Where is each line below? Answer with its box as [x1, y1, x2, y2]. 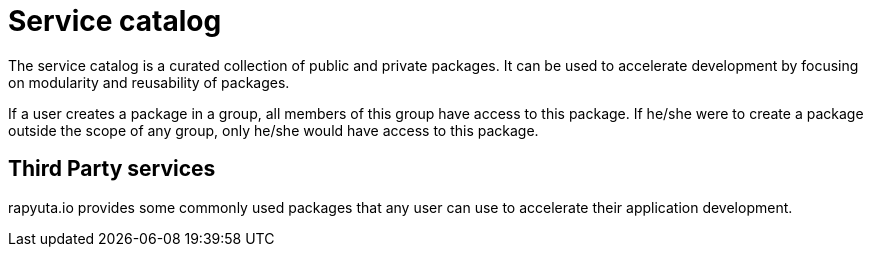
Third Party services [8, 156, 216, 182]
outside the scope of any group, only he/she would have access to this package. [8, 121, 539, 139]
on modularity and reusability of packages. [8, 73, 290, 91]
